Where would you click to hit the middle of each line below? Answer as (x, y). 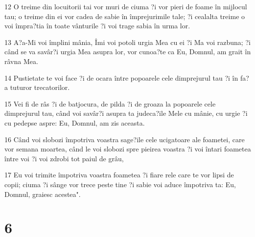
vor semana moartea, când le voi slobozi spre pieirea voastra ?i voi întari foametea (128, 149)
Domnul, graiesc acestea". (43, 194)
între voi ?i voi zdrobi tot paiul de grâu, (64, 158)
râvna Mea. (21, 61)
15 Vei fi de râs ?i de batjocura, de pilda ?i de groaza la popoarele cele (110, 103)
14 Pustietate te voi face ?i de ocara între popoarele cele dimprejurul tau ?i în (121, 77)
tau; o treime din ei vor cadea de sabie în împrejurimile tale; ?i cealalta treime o (125, 16)
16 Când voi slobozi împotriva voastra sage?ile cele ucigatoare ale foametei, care (125, 139)
